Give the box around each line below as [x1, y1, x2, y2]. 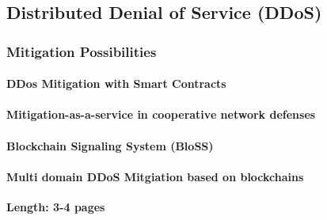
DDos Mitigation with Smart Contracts [6, 75, 226, 92]
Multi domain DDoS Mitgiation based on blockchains [6, 168, 304, 184]
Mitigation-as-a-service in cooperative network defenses [6, 106, 316, 123]
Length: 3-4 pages [6, 198, 105, 214]
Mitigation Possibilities [6, 41, 157, 61]
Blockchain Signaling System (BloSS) [6, 137, 214, 154]
